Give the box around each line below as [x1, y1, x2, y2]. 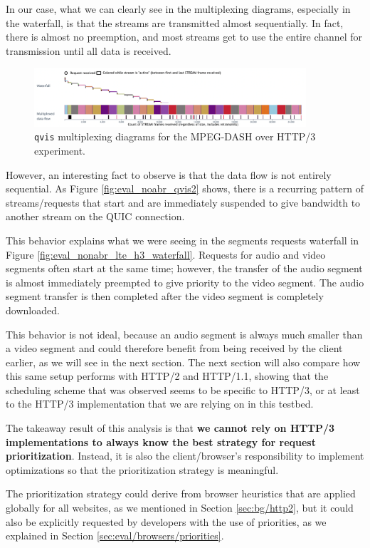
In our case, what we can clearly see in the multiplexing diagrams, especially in [6, 1, 351, 16]
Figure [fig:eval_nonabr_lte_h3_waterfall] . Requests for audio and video [6, 247, 326, 262]
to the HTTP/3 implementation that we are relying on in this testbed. [6, 396, 314, 411]
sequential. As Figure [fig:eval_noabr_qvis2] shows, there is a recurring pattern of [6, 181, 364, 196]
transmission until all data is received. [6, 43, 171, 58]
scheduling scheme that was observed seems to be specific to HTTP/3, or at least [6, 382, 360, 397]
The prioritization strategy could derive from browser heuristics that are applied [6, 486, 356, 501]
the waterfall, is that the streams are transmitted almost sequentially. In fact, [6, 15, 344, 30]
